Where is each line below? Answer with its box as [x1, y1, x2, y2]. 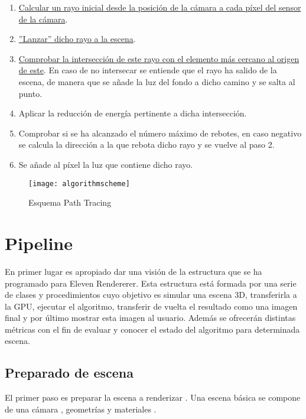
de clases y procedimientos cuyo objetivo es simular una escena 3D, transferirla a [5, 288, 297, 301]
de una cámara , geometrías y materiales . [5, 402, 157, 415]
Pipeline [5, 230, 73, 255]
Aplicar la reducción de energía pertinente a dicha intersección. [18, 107, 247, 119]
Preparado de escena [5, 363, 134, 382]
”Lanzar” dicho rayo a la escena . [18, 33, 136, 45]
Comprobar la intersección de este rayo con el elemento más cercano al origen [18, 52, 300, 64]
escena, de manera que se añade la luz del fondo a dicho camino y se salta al [18, 75, 295, 87]
